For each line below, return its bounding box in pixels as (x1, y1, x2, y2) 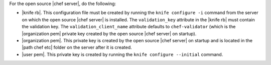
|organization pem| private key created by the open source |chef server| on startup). (22, 30, 197, 37)
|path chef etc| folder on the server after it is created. (22, 45, 132, 51)
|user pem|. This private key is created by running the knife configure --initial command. (22, 51, 223, 57)
